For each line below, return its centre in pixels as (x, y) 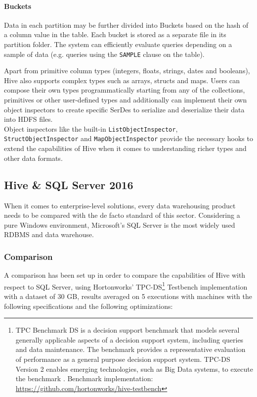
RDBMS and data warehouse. (49, 234)
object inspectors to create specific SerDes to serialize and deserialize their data (124, 109)
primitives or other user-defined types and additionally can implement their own (126, 100)
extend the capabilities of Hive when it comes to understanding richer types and (125, 148)
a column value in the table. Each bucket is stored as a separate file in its (115, 34)
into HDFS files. (28, 119)
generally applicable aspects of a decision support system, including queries (129, 339)
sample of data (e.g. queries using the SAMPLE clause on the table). (104, 54)
